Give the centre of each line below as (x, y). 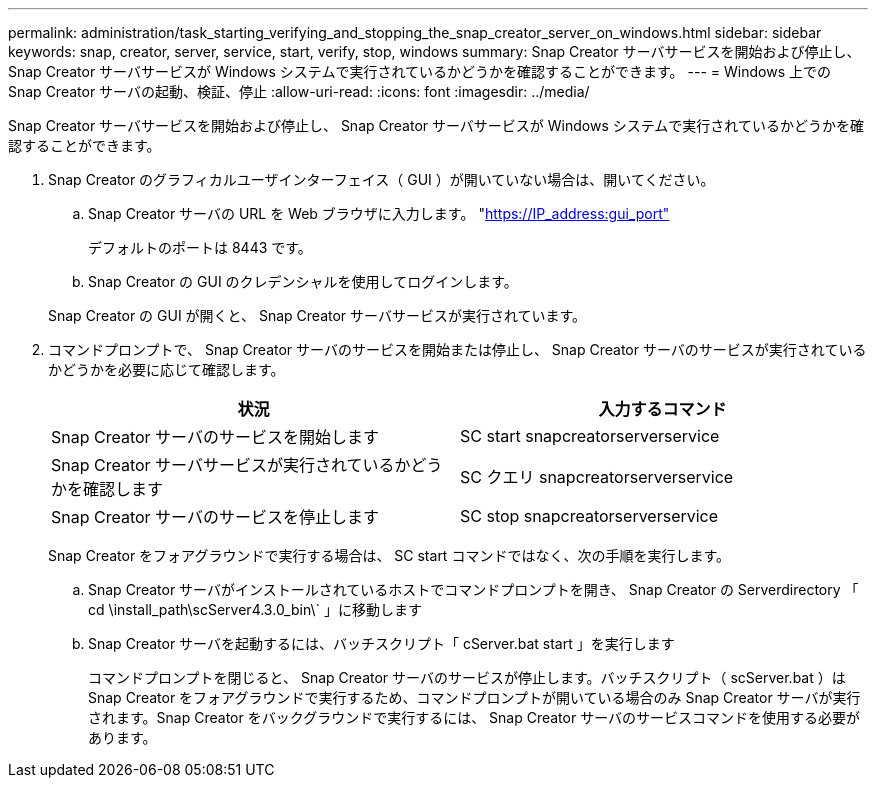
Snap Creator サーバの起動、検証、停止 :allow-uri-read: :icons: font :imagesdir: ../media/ (299, 91)
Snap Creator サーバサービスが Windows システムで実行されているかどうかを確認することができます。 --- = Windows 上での (419, 71)
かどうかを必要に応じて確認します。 (166, 369)
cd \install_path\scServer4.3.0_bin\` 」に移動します (255, 609)
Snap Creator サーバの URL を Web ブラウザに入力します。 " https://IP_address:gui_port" (379, 213)
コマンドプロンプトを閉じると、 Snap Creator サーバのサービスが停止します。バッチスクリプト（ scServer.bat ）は (467, 677)
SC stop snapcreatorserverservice (589, 516)
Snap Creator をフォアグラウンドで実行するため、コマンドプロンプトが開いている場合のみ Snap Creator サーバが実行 (474, 697)
